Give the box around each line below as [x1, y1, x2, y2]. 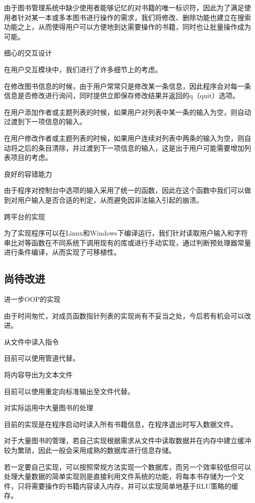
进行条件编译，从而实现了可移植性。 [4, 247, 121, 257]
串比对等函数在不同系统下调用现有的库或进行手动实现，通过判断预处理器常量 [4, 237, 251, 247]
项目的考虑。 [10, 152, 52, 162]
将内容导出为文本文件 [4, 370, 73, 380]
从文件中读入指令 [4, 336, 59, 346]
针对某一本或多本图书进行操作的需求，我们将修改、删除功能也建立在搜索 [17, 12, 251, 22]
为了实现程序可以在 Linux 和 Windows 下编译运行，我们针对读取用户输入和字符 [4, 228, 248, 238]
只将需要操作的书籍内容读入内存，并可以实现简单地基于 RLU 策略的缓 [17, 480, 238, 491]
